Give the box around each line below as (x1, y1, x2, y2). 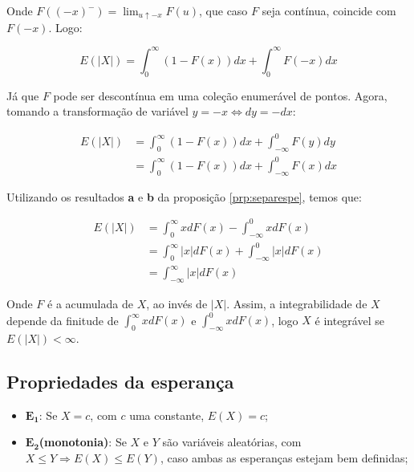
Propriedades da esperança (6, 369, 234, 394)
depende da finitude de (6, 311, 119, 328)
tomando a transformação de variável (6, 103, 189, 120)
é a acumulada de (47, 295, 133, 312)
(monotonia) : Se (39, 433, 127, 450)
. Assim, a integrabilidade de (226, 295, 367, 312)
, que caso (199, 2, 248, 18)
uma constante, (129, 406, 205, 423)
